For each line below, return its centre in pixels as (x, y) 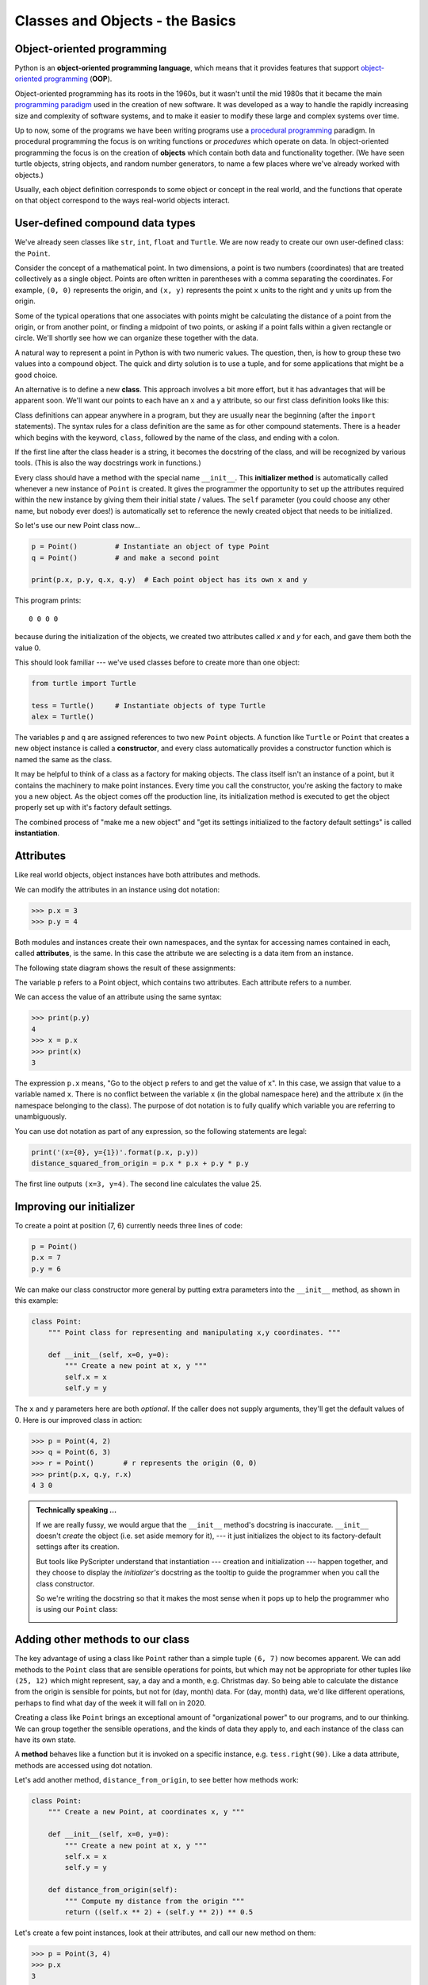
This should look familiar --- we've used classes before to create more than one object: (157, 662)
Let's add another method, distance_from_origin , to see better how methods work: (157, 1780)
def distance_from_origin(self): (113, 1890)
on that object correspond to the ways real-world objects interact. (122, 200)
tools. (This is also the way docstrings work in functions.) (108, 463)
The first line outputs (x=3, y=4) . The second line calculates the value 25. (138, 1184)
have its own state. (46, 1740)
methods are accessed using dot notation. (84, 1765)
